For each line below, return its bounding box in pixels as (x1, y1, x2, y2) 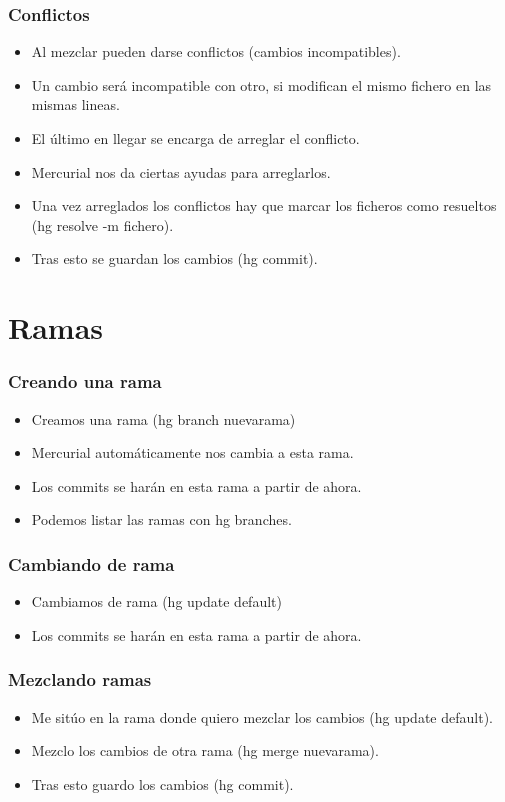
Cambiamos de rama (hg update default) (31, 591, 282, 612)
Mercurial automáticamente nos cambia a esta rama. (31, 442, 354, 463)
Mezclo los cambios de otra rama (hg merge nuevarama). (31, 740, 379, 761)
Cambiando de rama (8, 551, 175, 576)
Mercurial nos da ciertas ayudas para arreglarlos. (31, 161, 331, 182)
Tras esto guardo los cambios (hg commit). (31, 773, 294, 794)
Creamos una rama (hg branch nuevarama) (31, 408, 296, 429)
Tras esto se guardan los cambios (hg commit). (31, 248, 318, 269)
